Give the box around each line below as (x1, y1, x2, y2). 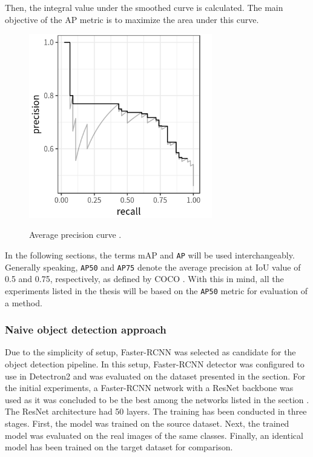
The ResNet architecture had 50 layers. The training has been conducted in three (5, 405, 307, 418)
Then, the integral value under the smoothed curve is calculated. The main (5, 1, 283, 13)
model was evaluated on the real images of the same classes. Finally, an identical (5, 429, 303, 441)
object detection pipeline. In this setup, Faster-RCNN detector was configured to (5, 358, 305, 370)
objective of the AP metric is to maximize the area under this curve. (5, 13, 259, 25)
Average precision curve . (29, 228, 122, 241)
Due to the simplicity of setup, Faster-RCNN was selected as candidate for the (5, 346, 296, 358)
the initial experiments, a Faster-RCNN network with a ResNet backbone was (5, 381, 294, 394)
